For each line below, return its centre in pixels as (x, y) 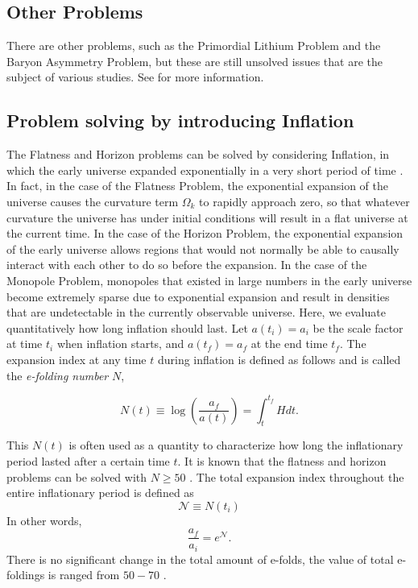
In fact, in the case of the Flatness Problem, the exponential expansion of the (198, 186)
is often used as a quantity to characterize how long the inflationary (236, 445)
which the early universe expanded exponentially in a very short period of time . (205, 170)
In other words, (44, 520)
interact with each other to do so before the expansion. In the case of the (187, 265)
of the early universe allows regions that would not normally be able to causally (203, 248)
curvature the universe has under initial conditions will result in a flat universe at (207, 217)
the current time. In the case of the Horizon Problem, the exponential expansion (205, 233)
